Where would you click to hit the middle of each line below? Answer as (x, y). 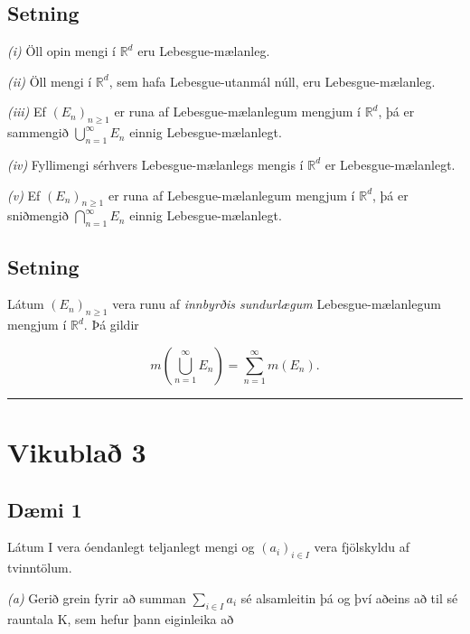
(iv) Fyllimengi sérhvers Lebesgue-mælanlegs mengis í (155, 164)
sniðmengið (38, 215)
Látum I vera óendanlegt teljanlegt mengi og (131, 547)
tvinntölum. (40, 568)
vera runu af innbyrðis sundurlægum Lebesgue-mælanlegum (277, 304)
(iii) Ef (27, 112)
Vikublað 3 (77, 451)
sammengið (38, 132)
